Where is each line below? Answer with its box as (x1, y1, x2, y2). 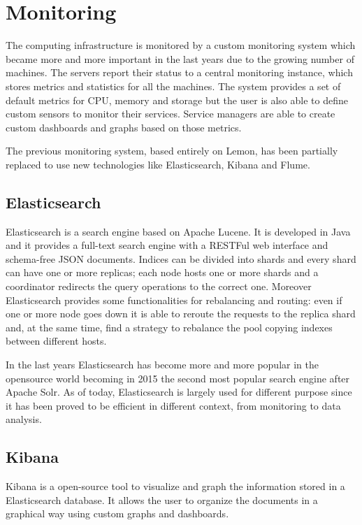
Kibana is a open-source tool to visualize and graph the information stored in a (6, 479, 345, 494)
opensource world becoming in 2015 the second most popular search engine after (6, 371, 350, 385)
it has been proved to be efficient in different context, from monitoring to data (6, 398, 341, 412)
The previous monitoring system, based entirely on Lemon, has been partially (6, 143, 338, 158)
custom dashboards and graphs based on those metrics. (6, 120, 242, 134)
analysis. (6, 412, 42, 426)
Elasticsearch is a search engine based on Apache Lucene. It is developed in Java (6, 224, 351, 238)
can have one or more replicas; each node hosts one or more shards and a (6, 265, 319, 280)
